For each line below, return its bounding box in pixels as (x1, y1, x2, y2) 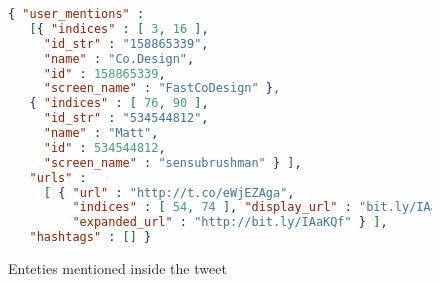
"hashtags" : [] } (29, 230, 152, 245)
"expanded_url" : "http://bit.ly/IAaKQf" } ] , (72, 215, 388, 230)
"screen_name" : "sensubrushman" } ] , (43, 155, 302, 170)
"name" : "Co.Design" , (43, 51, 195, 66)
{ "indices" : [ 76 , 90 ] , (29, 96, 209, 111)
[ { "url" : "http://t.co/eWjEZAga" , (43, 185, 295, 200)
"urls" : (29, 170, 87, 185)
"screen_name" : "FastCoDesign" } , (43, 81, 281, 96)
